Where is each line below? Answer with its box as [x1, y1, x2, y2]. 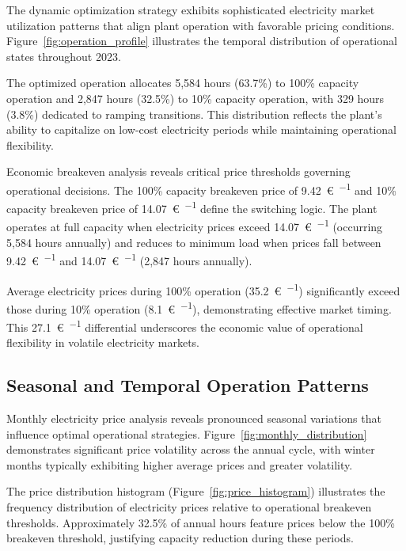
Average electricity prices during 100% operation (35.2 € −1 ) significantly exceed [6, 279, 400, 298]
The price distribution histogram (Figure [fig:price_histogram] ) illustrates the [6, 483, 385, 500]
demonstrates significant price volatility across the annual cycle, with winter [6, 441, 375, 458]
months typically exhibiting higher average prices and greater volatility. [6, 456, 353, 473]
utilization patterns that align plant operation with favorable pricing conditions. [6, 17, 395, 33]
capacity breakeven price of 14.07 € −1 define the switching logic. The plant [6, 198, 378, 216]
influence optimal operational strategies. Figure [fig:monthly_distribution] [6, 425, 367, 442]
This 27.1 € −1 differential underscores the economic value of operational [6, 317, 363, 335]
